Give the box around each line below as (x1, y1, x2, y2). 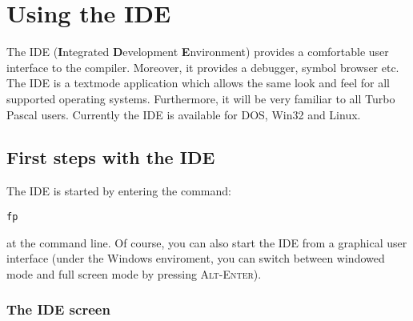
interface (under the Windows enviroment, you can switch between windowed (6, 250, 385, 267)
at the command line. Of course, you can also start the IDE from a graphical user (6, 234, 407, 251)
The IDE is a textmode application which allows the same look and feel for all (6, 74, 390, 91)
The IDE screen (6, 299, 110, 319)
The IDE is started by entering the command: (6, 183, 231, 199)
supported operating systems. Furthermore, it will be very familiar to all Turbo (6, 90, 395, 106)
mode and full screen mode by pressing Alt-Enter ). (6, 265, 262, 282)
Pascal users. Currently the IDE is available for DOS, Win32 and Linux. (6, 106, 361, 122)
